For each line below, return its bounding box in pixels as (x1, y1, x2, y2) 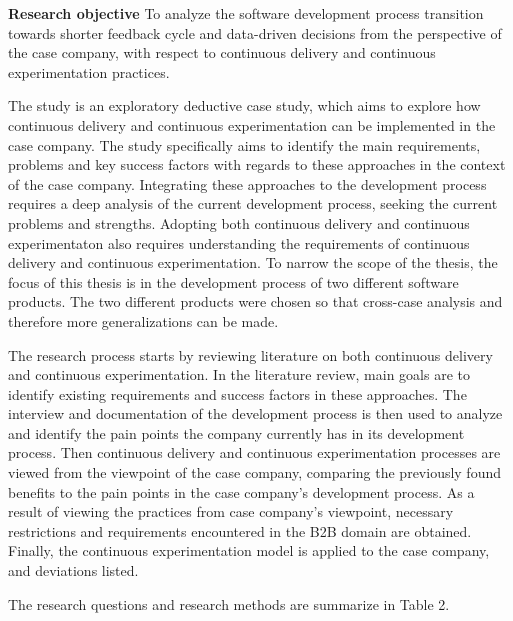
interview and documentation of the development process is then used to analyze (8, 403, 503, 424)
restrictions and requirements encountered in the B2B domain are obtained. (8, 520, 472, 541)
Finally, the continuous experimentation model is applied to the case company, (8, 540, 490, 561)
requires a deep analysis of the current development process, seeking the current (8, 193, 498, 214)
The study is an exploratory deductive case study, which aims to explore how (8, 95, 481, 116)
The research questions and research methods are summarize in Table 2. (8, 593, 450, 614)
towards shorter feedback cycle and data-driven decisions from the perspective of (8, 22, 502, 43)
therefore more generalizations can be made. (8, 310, 279, 331)
